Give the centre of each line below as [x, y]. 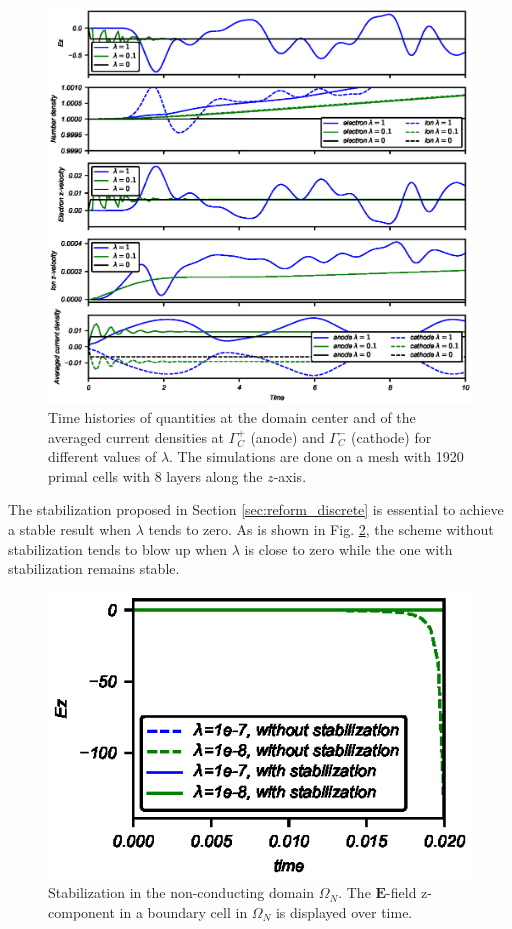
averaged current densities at [136, 436]
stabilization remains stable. [94, 568]
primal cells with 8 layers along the [155, 475]
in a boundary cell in [183, 911]
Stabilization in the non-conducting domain [181, 892]
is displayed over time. [344, 911]
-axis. [290, 475]
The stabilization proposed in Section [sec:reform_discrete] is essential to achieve [256, 509]
